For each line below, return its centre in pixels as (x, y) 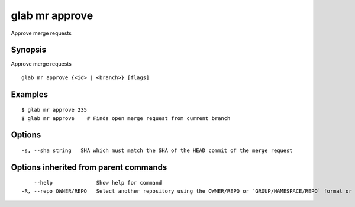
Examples (30, 94)
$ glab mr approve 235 (54, 110)
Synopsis (29, 50)
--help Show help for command (98, 183)
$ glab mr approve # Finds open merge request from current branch (126, 118)
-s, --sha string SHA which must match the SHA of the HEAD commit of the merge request (157, 151)
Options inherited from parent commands (89, 167)
